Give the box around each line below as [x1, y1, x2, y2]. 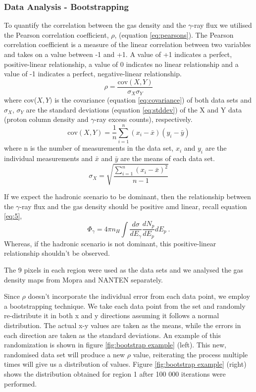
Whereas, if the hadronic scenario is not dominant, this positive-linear [4, 238, 216, 248]
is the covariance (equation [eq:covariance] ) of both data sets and [54, 95, 252, 105]
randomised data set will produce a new [4, 349, 125, 359]
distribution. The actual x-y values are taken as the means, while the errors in [4, 320, 241, 331]
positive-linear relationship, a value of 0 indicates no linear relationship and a [4, 58, 239, 69]
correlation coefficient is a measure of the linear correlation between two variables [4, 39, 251, 50]
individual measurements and [4, 153, 93, 163]
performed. [4, 378, 37, 389]
